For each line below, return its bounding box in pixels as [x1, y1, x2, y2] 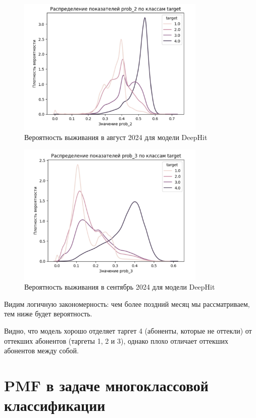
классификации [4, 395, 106, 415]
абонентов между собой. [4, 345, 79, 356]
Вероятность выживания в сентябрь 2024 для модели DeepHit [24, 282, 215, 292]
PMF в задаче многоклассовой [4, 375, 209, 395]
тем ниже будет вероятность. [4, 308, 92, 319]
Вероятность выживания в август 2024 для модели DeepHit [24, 132, 208, 143]
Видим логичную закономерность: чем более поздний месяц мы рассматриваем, [4, 298, 250, 309]
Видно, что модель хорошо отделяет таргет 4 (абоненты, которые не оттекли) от [4, 326, 252, 336]
